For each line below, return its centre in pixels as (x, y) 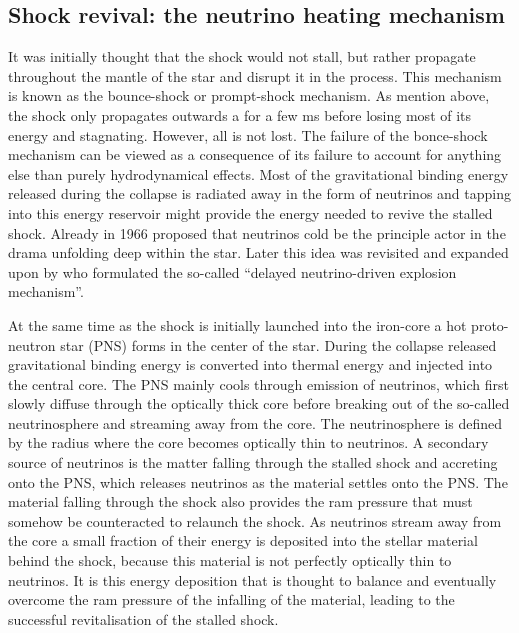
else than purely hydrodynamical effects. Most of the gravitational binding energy (258, 173)
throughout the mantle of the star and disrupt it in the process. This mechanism (255, 75)
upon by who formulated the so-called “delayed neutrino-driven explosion (232, 271)
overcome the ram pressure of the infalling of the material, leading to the (231, 599)
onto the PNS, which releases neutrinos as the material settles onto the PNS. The (258, 481)
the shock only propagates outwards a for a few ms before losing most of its (240, 114)
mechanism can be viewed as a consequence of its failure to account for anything (255, 154)
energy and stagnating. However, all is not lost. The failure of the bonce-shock (248, 134)
